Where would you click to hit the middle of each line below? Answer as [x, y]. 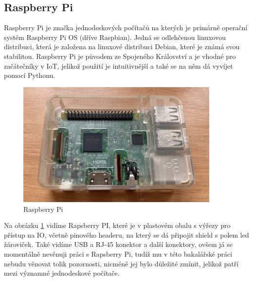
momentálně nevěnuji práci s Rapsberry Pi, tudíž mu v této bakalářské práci [118, 253]
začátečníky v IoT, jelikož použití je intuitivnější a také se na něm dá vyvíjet [118, 66]
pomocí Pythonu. [30, 75]
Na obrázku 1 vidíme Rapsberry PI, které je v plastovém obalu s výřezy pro [117, 225]
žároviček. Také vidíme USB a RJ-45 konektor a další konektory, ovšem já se [118, 244]
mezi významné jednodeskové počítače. [62, 273]
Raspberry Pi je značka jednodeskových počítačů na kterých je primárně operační [126, 28]
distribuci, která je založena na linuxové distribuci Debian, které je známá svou [122, 47]
